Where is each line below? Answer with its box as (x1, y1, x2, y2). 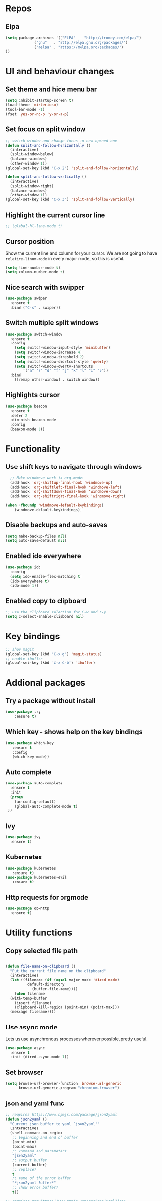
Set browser (5, 1068, 43, 1077)
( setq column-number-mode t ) (5, 270, 65, 274)
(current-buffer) (12, 1162, 48, 1167)
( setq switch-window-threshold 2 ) (14, 355, 84, 360)
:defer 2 (10, 413, 28, 418)
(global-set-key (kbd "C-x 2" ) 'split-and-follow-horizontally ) (5, 166, 139, 171)
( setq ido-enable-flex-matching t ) (10, 574, 82, 579)
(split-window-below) (10, 152, 54, 157)
